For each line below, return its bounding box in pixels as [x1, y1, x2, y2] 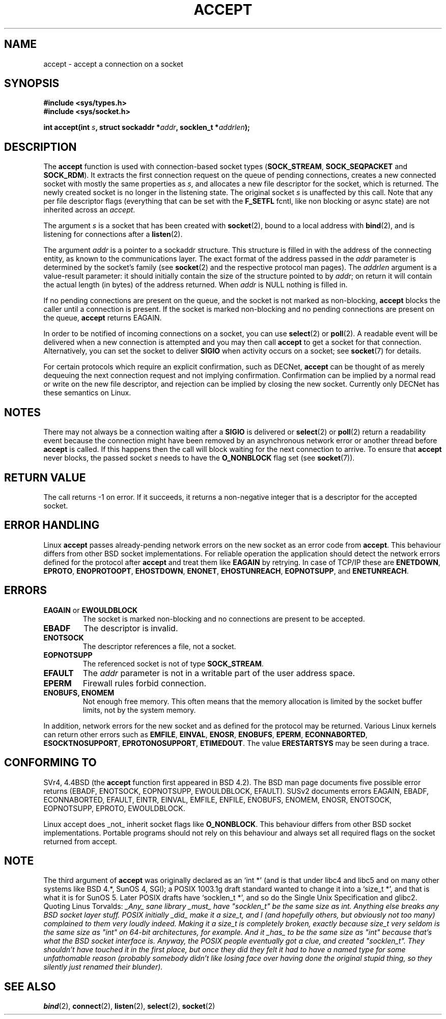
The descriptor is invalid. [83, 623, 178, 633]
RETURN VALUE [4, 471, 86, 484]
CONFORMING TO [4, 756, 97, 769]
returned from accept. [43, 837, 117, 846]
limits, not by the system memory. [82, 705, 196, 714]
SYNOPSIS [4, 77, 60, 90]
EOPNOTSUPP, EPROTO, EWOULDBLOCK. [43, 803, 185, 813]
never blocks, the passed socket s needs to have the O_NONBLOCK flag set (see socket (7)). [43, 453, 355, 463]
